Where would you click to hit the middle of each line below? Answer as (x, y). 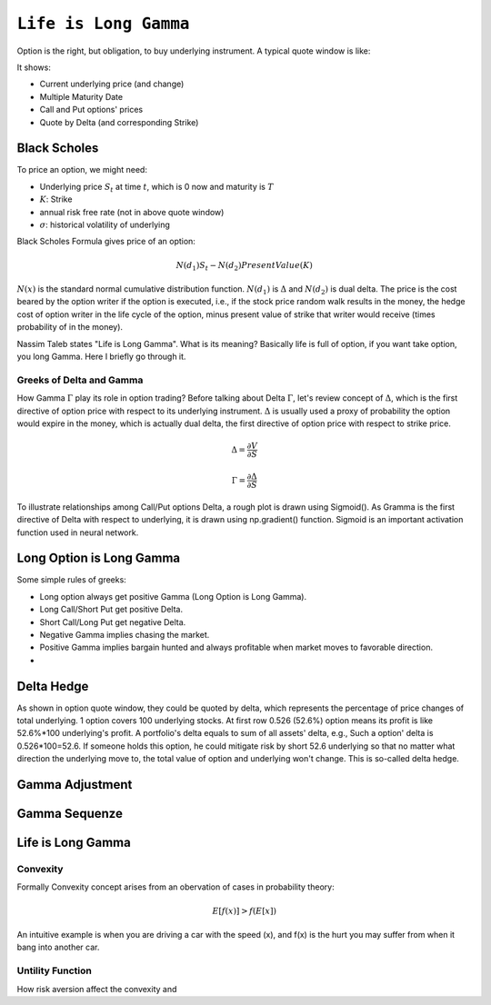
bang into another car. (58, 947)
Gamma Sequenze (70, 814)
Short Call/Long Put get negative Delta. (113, 622)
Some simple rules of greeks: (71, 580)
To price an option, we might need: (82, 170)
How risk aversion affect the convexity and (97, 989)
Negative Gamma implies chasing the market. (125, 635)
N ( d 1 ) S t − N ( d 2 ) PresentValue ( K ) (244, 266)
